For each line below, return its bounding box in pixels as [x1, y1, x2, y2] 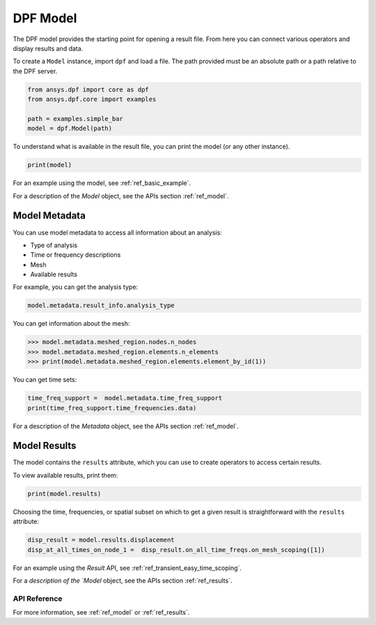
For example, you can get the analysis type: [13, 283, 139, 292]
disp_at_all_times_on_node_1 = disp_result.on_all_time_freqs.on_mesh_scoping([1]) [27, 546, 325, 553]
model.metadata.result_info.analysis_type [27, 301, 175, 310]
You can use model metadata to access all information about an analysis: [13, 228, 222, 237]
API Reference [13, 594, 63, 603]
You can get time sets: [13, 376, 77, 384]
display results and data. [13, 44, 84, 52]
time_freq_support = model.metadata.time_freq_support [27, 394, 223, 402]
